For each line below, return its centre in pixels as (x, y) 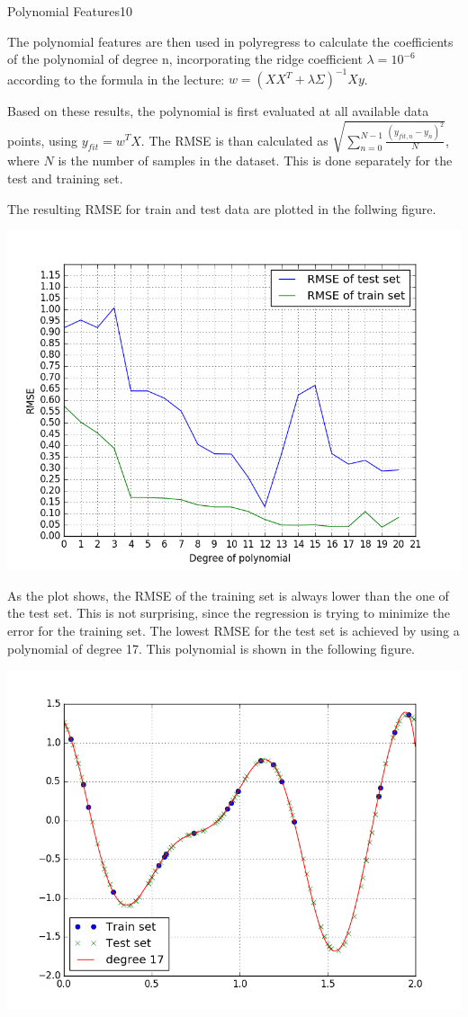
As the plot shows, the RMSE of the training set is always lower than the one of (228, 595)
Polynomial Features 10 (70, 11)
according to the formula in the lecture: (116, 79)
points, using (42, 140)
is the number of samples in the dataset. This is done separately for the (255, 161)
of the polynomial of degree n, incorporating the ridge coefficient (185, 59)
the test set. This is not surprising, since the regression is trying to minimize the (229, 613)
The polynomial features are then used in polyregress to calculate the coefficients (230, 41)
